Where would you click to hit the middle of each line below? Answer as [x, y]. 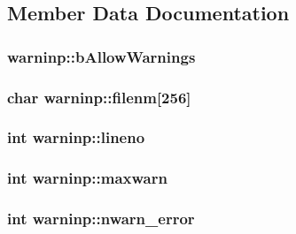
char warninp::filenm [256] [99, 97]
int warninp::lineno [76, 137]
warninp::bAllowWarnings [101, 56]
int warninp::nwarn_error [101, 219]
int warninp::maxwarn [87, 178]
